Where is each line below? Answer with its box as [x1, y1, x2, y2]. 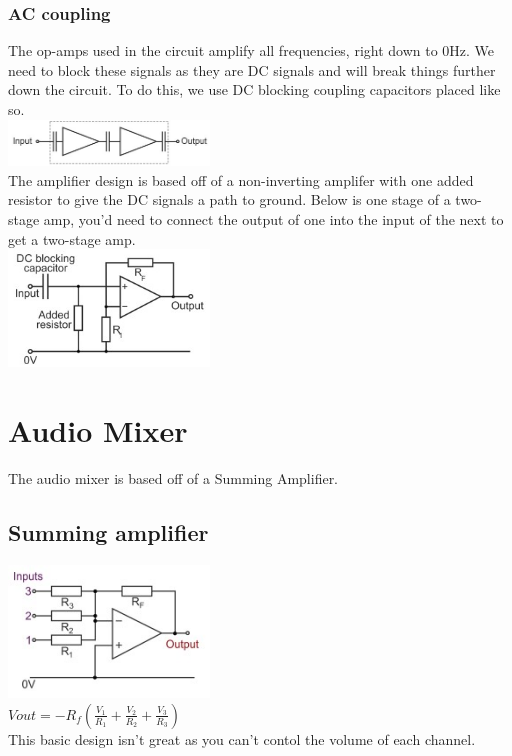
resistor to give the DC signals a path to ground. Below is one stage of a [8, 189, 451, 210]
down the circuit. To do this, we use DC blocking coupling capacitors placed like [8, 79, 501, 100]
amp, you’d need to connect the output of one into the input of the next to [43, 209, 504, 229]
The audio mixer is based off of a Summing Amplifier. [8, 468, 339, 489]
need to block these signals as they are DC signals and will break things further [8, 59, 496, 80]
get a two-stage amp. [8, 228, 136, 249]
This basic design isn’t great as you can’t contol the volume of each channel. [8, 728, 476, 749]
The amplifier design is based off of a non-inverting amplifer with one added [8, 169, 474, 190]
